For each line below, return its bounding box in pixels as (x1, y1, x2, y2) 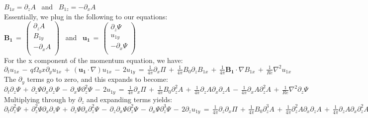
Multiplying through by (4, 94, 76, 104)
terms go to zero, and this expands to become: (27, 74, 168, 84)
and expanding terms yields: (87, 94, 173, 104)
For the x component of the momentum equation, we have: (4, 55, 183, 65)
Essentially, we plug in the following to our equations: (4, 11, 168, 21)
